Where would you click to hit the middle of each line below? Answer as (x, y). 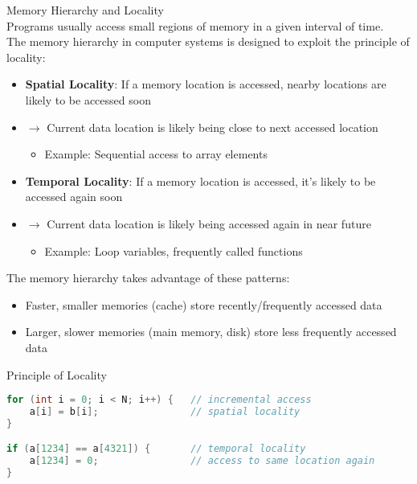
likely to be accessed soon (88, 99)
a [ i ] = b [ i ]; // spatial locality (165, 411)
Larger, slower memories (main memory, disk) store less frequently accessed (211, 332)
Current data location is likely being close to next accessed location (213, 127)
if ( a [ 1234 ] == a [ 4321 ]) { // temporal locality (156, 449)
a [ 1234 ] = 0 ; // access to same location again (202, 461)
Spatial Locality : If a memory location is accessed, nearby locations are (206, 84)
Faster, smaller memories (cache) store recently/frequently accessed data (204, 304)
